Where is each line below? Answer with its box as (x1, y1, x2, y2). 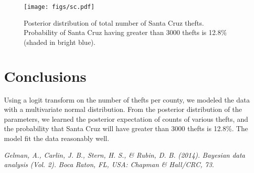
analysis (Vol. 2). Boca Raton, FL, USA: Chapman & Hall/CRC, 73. (4, 159, 214, 170)
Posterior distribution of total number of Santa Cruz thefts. (24, 17, 204, 28)
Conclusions (4, 66, 86, 86)
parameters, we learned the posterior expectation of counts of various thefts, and (4, 113, 249, 124)
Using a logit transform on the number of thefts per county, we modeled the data (4, 94, 250, 104)
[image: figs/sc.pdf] (24, 3, 95, 10)
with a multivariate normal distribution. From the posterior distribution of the (4, 104, 242, 114)
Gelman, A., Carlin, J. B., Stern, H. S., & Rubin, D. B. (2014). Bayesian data (4, 149, 246, 160)
